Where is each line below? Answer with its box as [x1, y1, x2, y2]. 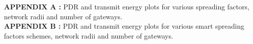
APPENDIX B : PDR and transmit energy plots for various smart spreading [4, 21, 245, 31]
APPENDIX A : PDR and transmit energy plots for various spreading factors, [4, 1, 250, 11]
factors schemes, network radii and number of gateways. [4, 30, 173, 41]
